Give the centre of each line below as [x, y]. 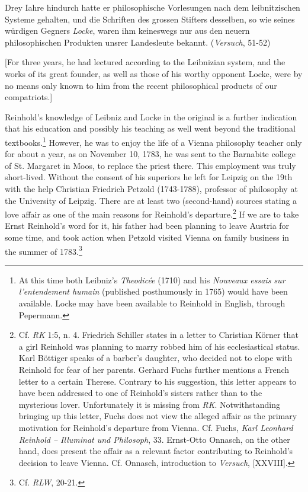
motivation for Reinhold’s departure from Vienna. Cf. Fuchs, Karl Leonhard [156, 427]
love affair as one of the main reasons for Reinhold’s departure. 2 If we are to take [152, 213]
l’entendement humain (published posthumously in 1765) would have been [153, 291]
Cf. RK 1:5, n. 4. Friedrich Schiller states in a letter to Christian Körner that [158, 335]
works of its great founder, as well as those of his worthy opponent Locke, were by [154, 73]
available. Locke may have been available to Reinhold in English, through [152, 303]
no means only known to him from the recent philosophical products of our [141, 85]
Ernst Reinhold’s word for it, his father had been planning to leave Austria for [147, 226]
